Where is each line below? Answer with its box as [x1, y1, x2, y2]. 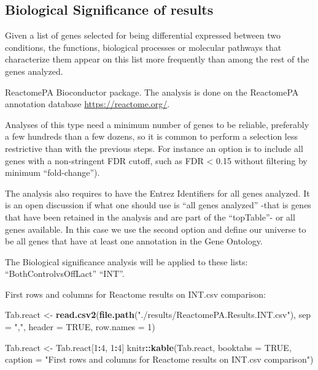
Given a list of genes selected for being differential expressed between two [5, 29, 281, 42]
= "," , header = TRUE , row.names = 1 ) [5, 320, 155, 333]
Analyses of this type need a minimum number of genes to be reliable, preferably [5, 118, 309, 130]
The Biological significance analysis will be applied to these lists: [5, 255, 248, 268]
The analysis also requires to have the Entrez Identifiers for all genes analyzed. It [5, 186, 310, 199]
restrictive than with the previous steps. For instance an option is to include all [5, 142, 303, 154]
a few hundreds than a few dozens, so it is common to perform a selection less [5, 130, 298, 143]
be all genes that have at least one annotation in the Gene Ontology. [5, 235, 263, 247]
